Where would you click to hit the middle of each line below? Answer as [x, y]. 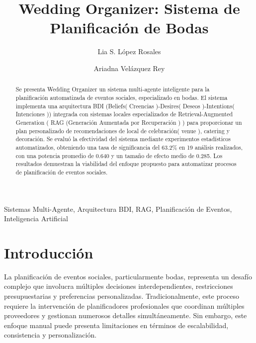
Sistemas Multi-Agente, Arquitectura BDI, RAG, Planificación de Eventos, [118, 209]
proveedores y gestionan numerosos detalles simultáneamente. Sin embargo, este [126, 315]
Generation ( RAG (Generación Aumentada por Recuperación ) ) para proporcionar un [129, 122]
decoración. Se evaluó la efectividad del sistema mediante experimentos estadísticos [123, 139]
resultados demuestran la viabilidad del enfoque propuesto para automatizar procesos [126, 164]
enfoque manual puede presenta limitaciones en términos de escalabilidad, [116, 325]
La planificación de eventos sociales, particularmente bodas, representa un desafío [128, 276]
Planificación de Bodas [129, 28]
